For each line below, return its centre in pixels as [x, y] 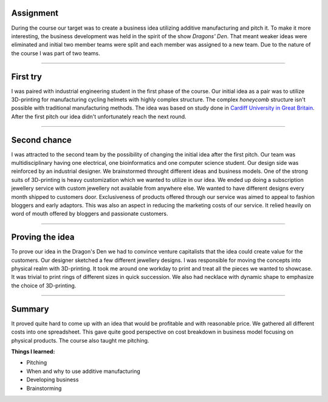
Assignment [35, 13]
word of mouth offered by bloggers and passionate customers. [90, 214]
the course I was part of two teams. [56, 53]
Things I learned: [33, 351]
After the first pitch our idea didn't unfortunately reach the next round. [99, 116]
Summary [30, 309]
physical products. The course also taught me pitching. [80, 340]
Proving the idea [43, 237]
